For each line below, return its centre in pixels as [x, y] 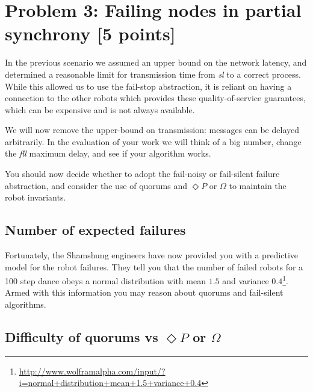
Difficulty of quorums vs [82, 337]
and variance [246, 280]
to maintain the [258, 185]
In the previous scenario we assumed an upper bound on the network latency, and [156, 62]
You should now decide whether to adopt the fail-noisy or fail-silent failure [142, 174]
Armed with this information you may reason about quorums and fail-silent [144, 292]
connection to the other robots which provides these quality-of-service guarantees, [155, 98]
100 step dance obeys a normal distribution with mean [105, 280]
